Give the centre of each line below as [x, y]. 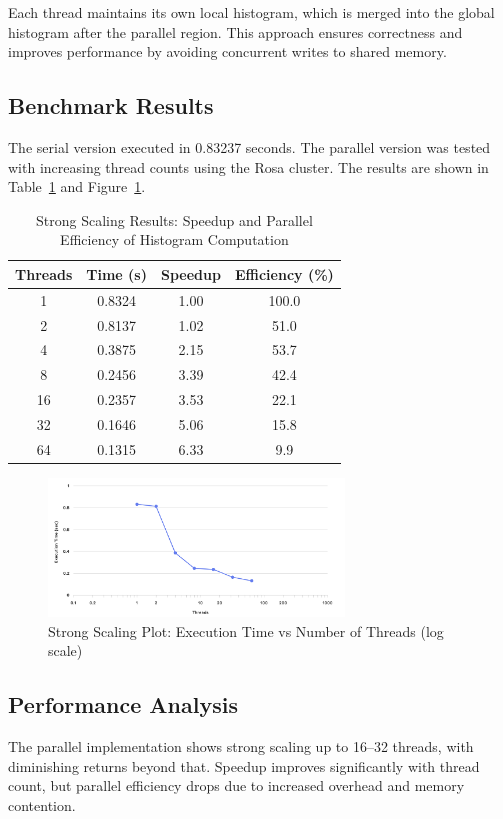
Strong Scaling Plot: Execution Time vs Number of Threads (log [246, 630]
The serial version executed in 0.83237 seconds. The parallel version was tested [249, 146]
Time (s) [116, 273]
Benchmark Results [111, 105]
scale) [65, 650]
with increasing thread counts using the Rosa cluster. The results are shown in [248, 166]
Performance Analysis [123, 704]
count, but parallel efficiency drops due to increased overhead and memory [236, 785]
